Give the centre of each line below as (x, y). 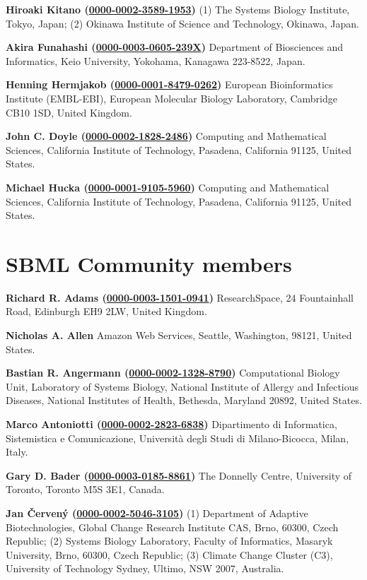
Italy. (17, 452)
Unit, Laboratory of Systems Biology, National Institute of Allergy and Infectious (182, 386)
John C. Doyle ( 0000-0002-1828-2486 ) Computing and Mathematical (166, 136)
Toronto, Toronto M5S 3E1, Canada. (85, 489)
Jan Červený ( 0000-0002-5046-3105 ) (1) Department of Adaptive (157, 513)
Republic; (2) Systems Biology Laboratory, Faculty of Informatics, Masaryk (169, 541)
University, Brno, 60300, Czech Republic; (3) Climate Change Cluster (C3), (169, 554)
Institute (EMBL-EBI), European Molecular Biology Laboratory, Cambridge (171, 98)
